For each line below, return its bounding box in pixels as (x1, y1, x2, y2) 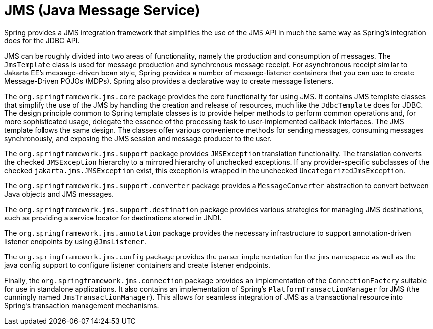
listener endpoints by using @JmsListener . (4, 237, 146, 246)
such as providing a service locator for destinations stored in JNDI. (4, 213, 222, 222)
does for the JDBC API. (4, 36, 80, 45)
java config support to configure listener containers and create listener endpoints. (4, 260, 270, 269)
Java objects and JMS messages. (4, 189, 114, 198)
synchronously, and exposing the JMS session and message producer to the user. (4, 134, 272, 143)
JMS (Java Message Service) (4, 2, 200, 19)
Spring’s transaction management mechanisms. (4, 301, 159, 310)
